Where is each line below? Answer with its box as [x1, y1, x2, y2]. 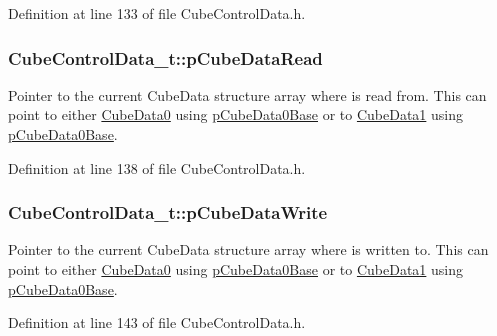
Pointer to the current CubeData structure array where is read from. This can [8, 84, 487, 105]
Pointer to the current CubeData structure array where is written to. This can [8, 239, 489, 260]
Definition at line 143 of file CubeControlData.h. [8, 312, 306, 333]
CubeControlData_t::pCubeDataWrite [8, 200, 328, 225]
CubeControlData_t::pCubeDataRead [8, 45, 323, 70]
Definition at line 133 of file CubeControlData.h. [8, 3, 306, 23]
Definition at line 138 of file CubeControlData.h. [8, 157, 306, 178]
